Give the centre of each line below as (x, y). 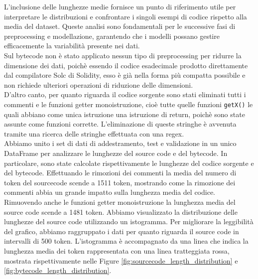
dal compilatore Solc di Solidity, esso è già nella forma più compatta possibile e (125, 75)
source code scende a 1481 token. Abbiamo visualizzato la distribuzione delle (121, 211)
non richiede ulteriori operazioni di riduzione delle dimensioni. (99, 84)
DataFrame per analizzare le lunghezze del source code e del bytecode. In (116, 153)
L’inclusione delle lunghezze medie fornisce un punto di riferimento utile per (120, 6)
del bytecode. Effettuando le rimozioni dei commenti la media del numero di (120, 173)
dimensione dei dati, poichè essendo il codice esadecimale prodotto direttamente (126, 65)
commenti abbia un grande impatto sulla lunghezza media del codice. (110, 192)
